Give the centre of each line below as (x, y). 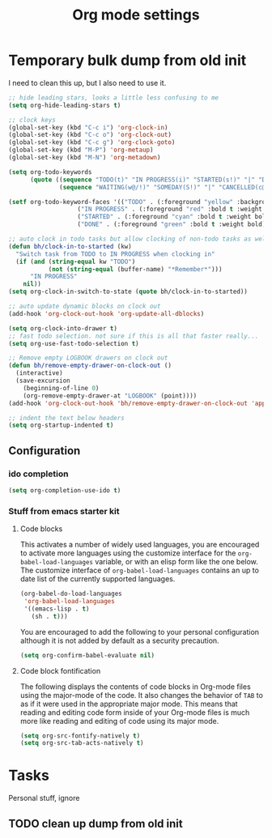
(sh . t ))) (49, 616)
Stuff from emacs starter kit (64, 511)
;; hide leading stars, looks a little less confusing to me (114, 98)
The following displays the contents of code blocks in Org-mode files (135, 687)
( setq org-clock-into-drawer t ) (63, 328)
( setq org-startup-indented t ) (61, 425)
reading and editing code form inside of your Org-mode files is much (135, 712)
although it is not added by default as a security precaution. (120, 640)
